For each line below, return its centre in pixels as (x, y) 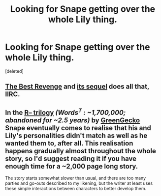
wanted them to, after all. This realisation (69, 143)
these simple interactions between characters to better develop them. (76, 189)
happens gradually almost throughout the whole (80, 151)
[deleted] (14, 71)
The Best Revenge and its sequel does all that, (77, 87)
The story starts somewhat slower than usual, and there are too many (76, 178)
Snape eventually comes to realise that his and (78, 128)
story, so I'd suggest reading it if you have (71, 158)
